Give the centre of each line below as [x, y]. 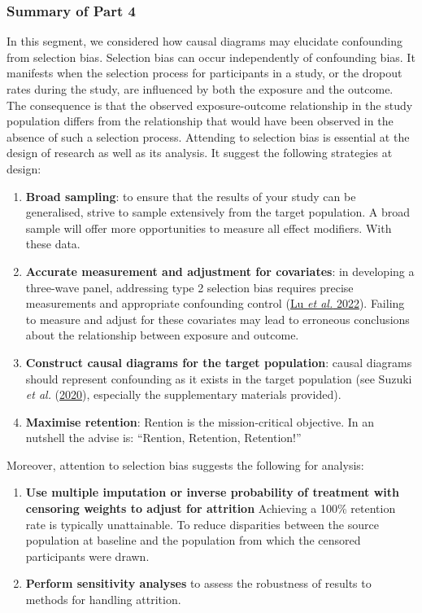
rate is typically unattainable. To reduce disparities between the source [202, 524]
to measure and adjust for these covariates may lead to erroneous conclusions [218, 319]
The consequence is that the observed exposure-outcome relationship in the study [210, 105]
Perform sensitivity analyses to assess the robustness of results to [198, 583]
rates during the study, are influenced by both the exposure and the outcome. [200, 89]
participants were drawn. [87, 556]
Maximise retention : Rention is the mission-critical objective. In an [200, 421]
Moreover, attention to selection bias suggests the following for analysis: [185, 464]
